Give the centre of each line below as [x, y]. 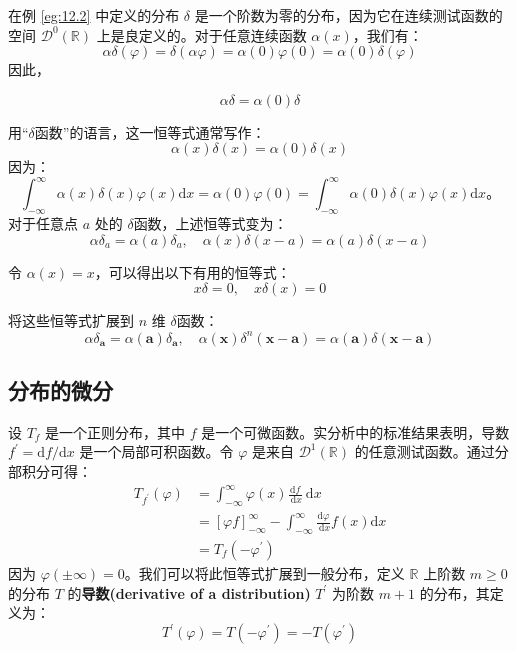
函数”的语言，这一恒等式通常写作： [150, 131]
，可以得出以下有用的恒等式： [192, 271]
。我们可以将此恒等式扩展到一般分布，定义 [264, 573]
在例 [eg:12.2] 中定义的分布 [94, 15]
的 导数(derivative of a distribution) [189, 592]
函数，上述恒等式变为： [210, 223]
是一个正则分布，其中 [115, 431]
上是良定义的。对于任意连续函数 [201, 34]
